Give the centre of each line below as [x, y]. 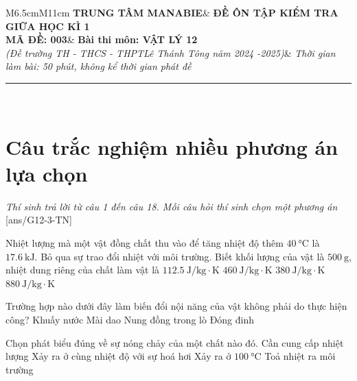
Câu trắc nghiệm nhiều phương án [172, 146]
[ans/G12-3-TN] [39, 220]
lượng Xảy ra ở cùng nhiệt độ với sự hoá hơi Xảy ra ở [118, 356]
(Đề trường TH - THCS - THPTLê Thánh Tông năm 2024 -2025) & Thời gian [171, 52]
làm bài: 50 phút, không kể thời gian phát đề [99, 66]
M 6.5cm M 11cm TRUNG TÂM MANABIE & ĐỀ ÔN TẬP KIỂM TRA [172, 12]
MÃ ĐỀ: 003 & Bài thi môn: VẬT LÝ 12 [102, 39]
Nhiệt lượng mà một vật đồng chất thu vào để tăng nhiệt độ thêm [145, 243]
